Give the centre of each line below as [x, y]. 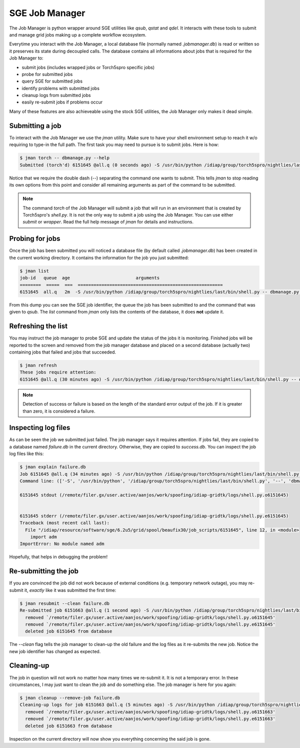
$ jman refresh [38, 365]
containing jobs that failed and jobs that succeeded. [63, 352]
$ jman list [34, 271]
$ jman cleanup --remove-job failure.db [70, 698]
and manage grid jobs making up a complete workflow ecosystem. [78, 34]
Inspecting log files [40, 428]
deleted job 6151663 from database [69, 726]
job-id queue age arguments [90, 278]
